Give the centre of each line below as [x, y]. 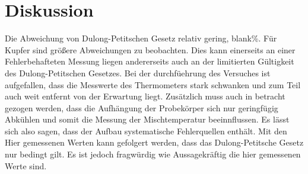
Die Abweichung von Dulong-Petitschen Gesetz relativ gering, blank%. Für [141, 38]
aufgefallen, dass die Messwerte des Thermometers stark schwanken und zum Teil [153, 84]
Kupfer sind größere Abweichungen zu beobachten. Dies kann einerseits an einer [150, 49]
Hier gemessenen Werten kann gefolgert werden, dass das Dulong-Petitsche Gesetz [154, 142]
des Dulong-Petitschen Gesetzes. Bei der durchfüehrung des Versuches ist [138, 72]
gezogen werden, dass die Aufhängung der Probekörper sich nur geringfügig [142, 107]
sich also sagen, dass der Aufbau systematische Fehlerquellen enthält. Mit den [146, 130]
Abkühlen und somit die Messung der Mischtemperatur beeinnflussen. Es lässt [147, 119]
